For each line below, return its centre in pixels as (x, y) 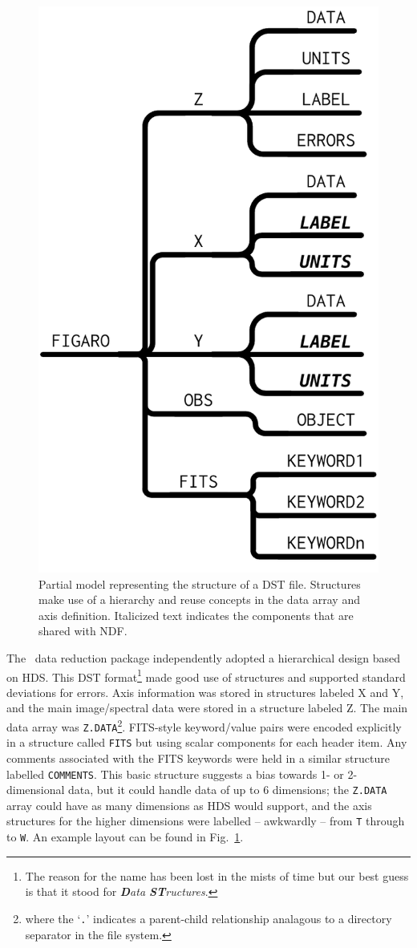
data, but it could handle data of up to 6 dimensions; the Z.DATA (228, 790)
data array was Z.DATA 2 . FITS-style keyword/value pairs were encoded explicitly (204, 725)
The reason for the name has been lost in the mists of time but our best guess (217, 875)
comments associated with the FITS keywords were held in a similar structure (198, 758)
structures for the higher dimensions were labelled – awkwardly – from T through (206, 821)
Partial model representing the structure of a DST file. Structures (200, 583)
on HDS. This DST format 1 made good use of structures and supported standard (206, 675)
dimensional (36, 790)
